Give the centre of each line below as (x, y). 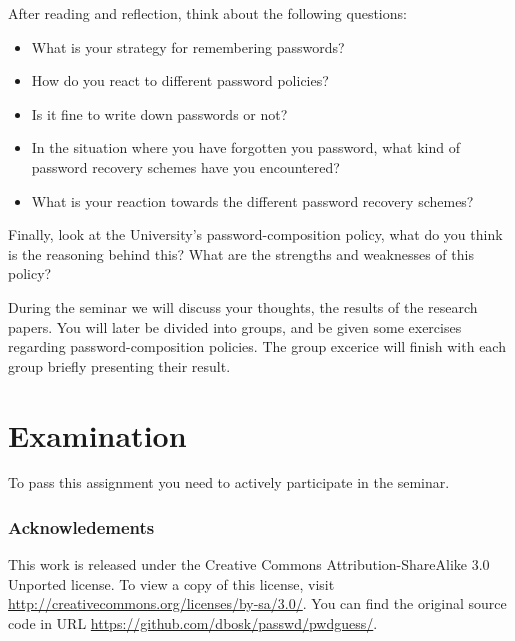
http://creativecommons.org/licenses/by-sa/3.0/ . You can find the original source (257, 603)
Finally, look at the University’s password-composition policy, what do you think (255, 234)
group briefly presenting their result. (119, 365)
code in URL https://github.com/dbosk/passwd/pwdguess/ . (193, 623)
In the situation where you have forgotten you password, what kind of (245, 147)
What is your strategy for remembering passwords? (188, 46)
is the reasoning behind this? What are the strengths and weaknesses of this (241, 253)
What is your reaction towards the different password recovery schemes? (252, 200)
